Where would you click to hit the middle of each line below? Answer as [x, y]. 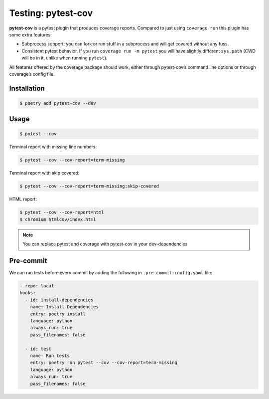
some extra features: [30, 34]
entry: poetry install [58, 314]
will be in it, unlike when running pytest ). [65, 58]
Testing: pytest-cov [51, 13]
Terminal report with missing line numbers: [53, 147]
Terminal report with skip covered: [44, 173]
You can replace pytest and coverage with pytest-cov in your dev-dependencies [105, 244]
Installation [27, 88]
